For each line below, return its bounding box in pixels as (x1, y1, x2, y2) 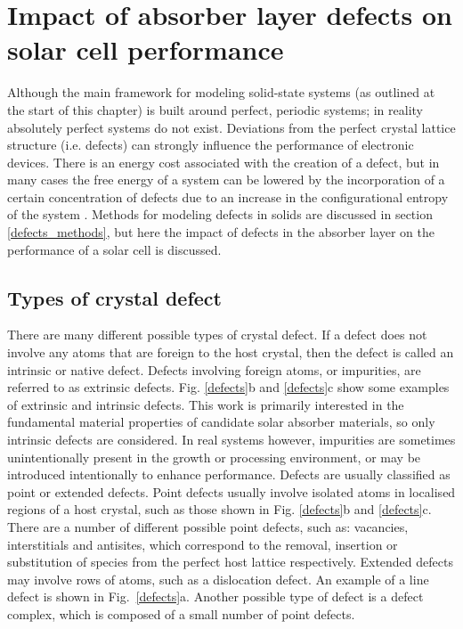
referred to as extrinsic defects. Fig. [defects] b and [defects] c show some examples (7, 378, 450, 396)
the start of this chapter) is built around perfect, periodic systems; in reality (7, 100, 423, 118)
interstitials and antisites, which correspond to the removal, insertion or (7, 535, 398, 553)
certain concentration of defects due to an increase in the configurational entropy (7, 187, 449, 206)
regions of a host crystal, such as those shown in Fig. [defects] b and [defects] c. (7, 500, 432, 519)
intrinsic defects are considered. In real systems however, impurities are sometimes (7, 430, 456, 449)
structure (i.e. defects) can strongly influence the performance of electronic (7, 135, 414, 154)
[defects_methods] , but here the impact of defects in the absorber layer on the (7, 223, 435, 241)
